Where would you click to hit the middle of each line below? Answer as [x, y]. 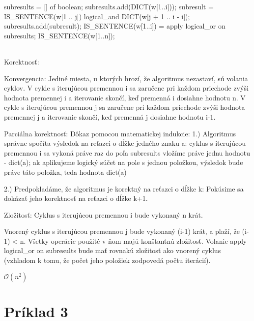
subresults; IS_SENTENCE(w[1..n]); [59, 35]
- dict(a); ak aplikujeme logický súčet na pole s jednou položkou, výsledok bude [124, 162]
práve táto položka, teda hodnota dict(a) [65, 172]
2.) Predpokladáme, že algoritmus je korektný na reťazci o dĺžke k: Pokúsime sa [124, 188]
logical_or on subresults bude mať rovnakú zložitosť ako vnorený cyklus [113, 250]
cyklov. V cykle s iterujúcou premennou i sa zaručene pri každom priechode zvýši [126, 88]
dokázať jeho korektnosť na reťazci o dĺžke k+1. [76, 198]
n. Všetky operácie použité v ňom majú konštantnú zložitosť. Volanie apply [133, 241]
